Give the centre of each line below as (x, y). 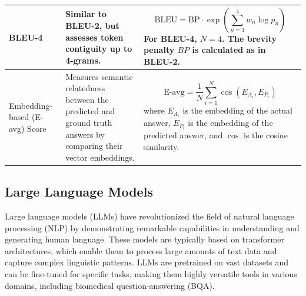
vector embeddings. (100, 157)
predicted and (90, 111)
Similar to (86, 14)
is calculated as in (229, 50)
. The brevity (249, 38)
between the (87, 99)
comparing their (94, 146)
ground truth (89, 122)
